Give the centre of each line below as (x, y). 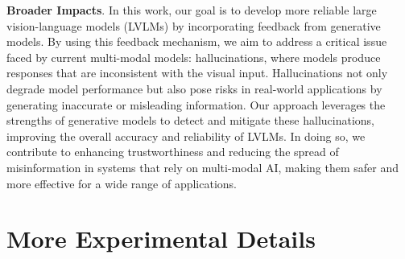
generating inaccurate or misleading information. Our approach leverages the (196, 104)
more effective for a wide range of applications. (122, 183)
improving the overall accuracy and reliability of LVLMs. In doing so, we (186, 136)
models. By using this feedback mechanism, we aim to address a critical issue (197, 41)
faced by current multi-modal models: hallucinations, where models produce (194, 57)
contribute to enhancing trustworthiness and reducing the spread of (173, 152)
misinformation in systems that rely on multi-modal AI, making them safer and (203, 167)
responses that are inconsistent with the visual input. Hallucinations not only (197, 73)
